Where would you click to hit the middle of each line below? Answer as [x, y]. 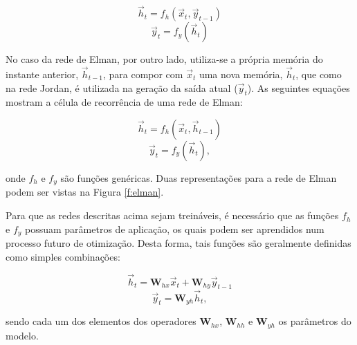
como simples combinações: [63, 256]
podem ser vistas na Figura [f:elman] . [85, 192]
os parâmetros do [315, 321]
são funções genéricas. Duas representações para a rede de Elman [199, 178]
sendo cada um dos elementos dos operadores [101, 321]
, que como [319, 74]
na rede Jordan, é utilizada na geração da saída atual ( [122, 87]
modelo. [22, 335]
